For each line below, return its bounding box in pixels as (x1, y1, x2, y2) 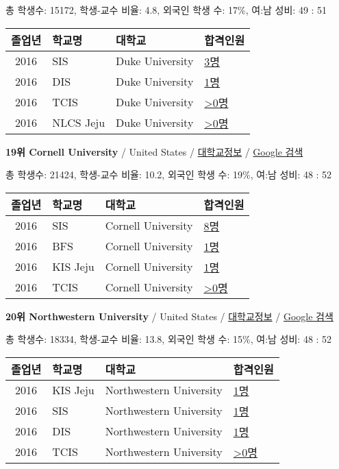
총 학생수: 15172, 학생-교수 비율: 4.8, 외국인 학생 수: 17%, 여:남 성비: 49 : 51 (5, 3, 327, 16)
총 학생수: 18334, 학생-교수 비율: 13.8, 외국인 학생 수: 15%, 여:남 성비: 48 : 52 (5, 332, 332, 346)
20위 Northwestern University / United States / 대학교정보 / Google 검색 (5, 309, 334, 323)
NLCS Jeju (52, 115, 105, 131)
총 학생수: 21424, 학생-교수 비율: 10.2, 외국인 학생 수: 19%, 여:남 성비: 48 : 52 (5, 167, 332, 182)
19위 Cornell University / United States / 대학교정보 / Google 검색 (5, 144, 303, 158)
